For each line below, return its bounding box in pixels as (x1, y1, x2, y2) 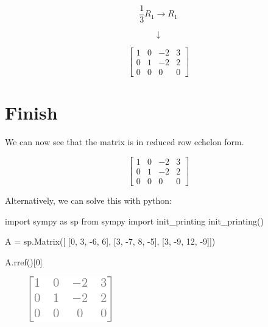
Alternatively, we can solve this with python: (5, 193, 172, 206)
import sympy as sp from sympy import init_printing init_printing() (5, 214, 264, 227)
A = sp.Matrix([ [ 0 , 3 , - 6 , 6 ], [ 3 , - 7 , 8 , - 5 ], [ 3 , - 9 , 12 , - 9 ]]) (5, 235, 216, 248)
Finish (5, 100, 58, 125)
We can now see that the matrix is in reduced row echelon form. (5, 135, 244, 148)
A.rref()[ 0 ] (5, 255, 43, 268)
